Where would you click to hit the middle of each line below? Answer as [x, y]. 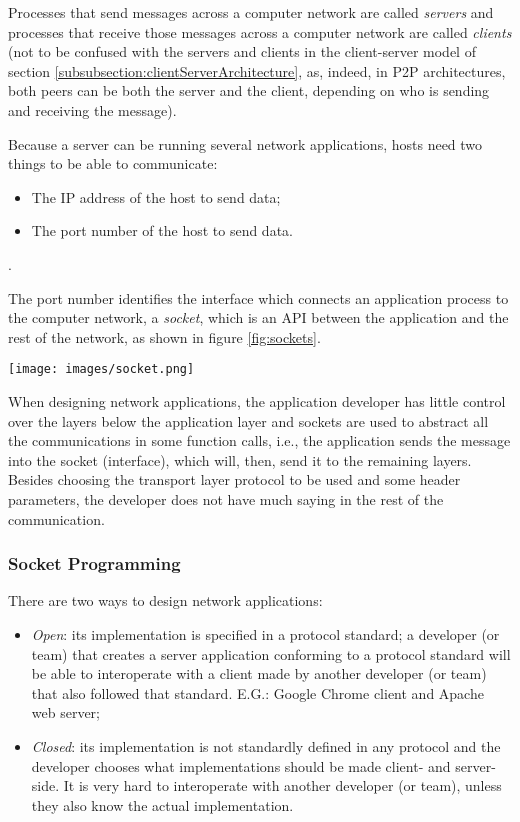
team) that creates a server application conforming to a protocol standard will [271, 653]
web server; [65, 712]
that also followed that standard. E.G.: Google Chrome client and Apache [257, 692]
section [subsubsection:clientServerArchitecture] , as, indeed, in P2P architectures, [257, 70]
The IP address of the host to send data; [156, 196]
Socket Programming [94, 563]
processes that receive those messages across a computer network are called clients [260, 31]
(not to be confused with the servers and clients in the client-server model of [242, 51]
